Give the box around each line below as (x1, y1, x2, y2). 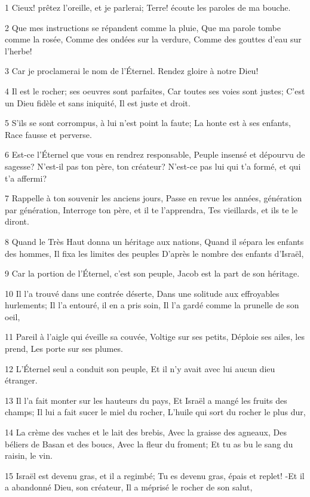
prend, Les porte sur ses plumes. (5, 342, 123, 355)
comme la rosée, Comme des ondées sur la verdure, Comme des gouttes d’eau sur (5, 33, 302, 45)
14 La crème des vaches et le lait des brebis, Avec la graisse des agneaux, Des (5, 426, 287, 438)
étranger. (5, 374, 38, 386)
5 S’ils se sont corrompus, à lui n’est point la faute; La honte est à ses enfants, (5, 116, 291, 129)
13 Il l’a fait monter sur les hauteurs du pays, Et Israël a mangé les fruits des (5, 394, 287, 406)
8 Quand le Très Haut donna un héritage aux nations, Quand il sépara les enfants (5, 235, 304, 247)
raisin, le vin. (5, 449, 53, 462)
